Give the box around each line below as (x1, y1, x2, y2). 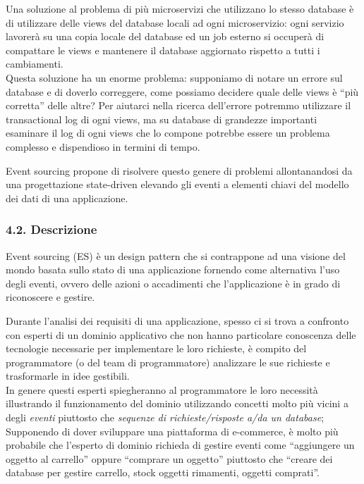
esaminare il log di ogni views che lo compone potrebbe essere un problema (6, 125, 330, 140)
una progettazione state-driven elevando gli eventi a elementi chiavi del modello (6, 177, 349, 192)
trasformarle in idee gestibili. (6, 368, 130, 383)
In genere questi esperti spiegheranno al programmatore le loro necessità (6, 382, 318, 397)
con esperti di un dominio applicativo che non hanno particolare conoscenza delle (6, 327, 356, 342)
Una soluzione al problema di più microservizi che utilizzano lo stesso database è (6, 1, 354, 15)
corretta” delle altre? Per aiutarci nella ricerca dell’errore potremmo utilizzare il (6, 98, 351, 113)
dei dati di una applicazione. (6, 190, 128, 205)
